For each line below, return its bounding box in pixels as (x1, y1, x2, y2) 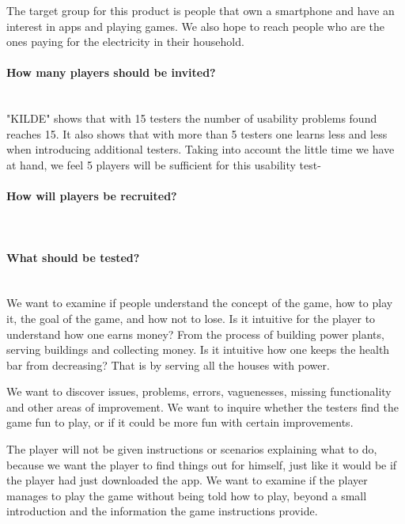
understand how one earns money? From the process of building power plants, (6, 325, 384, 342)
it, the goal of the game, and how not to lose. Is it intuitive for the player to (6, 309, 376, 326)
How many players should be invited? (6, 64, 216, 81)
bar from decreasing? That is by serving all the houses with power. (6, 356, 330, 373)
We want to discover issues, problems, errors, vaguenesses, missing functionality (6, 383, 392, 400)
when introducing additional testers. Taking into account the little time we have (6, 141, 395, 158)
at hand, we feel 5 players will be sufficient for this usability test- (6, 156, 321, 173)
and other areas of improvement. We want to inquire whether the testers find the (6, 398, 399, 415)
